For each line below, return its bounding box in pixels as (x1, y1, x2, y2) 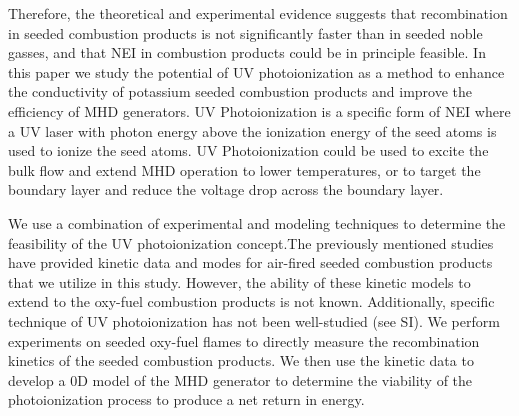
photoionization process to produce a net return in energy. (8, 389, 365, 410)
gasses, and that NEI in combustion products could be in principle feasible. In (8, 42, 486, 63)
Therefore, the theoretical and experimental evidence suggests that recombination (8, 3, 508, 23)
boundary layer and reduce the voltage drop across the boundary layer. (8, 179, 444, 200)
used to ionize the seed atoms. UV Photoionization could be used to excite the (8, 140, 489, 161)
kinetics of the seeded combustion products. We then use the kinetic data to (8, 350, 474, 371)
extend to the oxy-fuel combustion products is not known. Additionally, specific (8, 291, 495, 312)
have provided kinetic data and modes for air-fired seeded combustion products (8, 252, 493, 273)
